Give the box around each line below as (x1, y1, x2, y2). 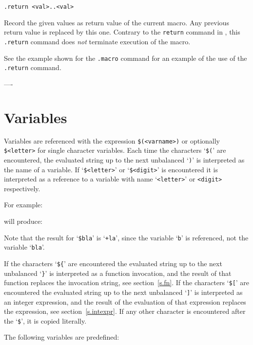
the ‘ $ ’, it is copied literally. (4, 315, 87, 326)
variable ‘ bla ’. (4, 242, 45, 252)
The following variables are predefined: (4, 332, 119, 342)
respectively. (4, 183, 40, 193)
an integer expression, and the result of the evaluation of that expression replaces (4, 296, 246, 307)
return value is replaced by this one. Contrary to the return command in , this (4, 27, 240, 37)
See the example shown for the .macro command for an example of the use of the (4, 53, 247, 63)
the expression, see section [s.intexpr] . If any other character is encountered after (4, 306, 246, 316)
